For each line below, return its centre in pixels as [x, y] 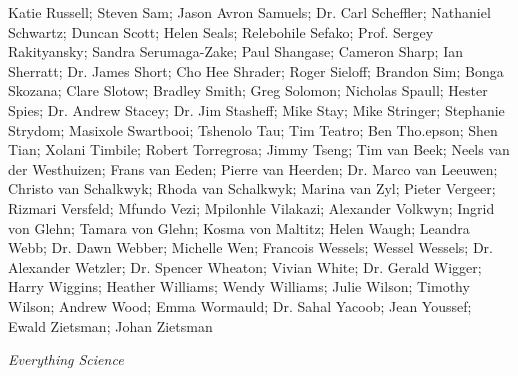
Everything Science [66, 359]
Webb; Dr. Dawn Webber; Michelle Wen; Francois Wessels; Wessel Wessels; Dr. [250, 247]
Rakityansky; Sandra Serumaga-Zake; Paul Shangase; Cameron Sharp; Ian [235, 51]
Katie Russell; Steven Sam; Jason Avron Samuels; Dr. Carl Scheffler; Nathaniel [249, 12]
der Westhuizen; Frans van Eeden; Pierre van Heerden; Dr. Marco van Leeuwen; [253, 168]
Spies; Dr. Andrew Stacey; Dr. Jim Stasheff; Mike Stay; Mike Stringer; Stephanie [256, 109]
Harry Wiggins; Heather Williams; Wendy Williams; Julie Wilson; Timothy [239, 286]
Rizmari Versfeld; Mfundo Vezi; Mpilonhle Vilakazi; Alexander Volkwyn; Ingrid [251, 207]
